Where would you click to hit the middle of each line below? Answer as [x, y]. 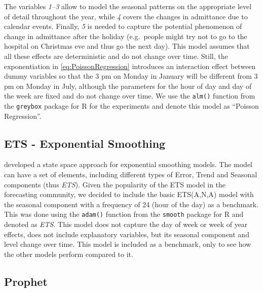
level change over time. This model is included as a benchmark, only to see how [128, 244]
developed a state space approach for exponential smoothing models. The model [128, 164]
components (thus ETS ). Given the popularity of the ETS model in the [115, 184]
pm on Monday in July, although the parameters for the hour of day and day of [128, 86]
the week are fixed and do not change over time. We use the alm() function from [130, 96]
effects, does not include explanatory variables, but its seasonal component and [127, 234]
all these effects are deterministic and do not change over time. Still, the [116, 56]
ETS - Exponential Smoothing [85, 143]
